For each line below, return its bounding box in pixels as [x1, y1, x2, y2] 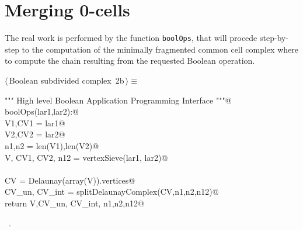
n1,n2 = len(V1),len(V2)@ [5, 139, 99, 151]
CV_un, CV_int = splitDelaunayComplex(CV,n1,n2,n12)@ [5, 185, 219, 198]
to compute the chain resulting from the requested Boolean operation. [5, 54, 255, 67]
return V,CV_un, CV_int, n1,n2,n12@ [5, 196, 144, 209]
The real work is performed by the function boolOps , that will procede [5, 32, 257, 44]
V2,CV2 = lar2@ [5, 128, 65, 140]
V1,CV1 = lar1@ [5, 116, 65, 129]
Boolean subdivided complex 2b [9, 74, 124, 86]
